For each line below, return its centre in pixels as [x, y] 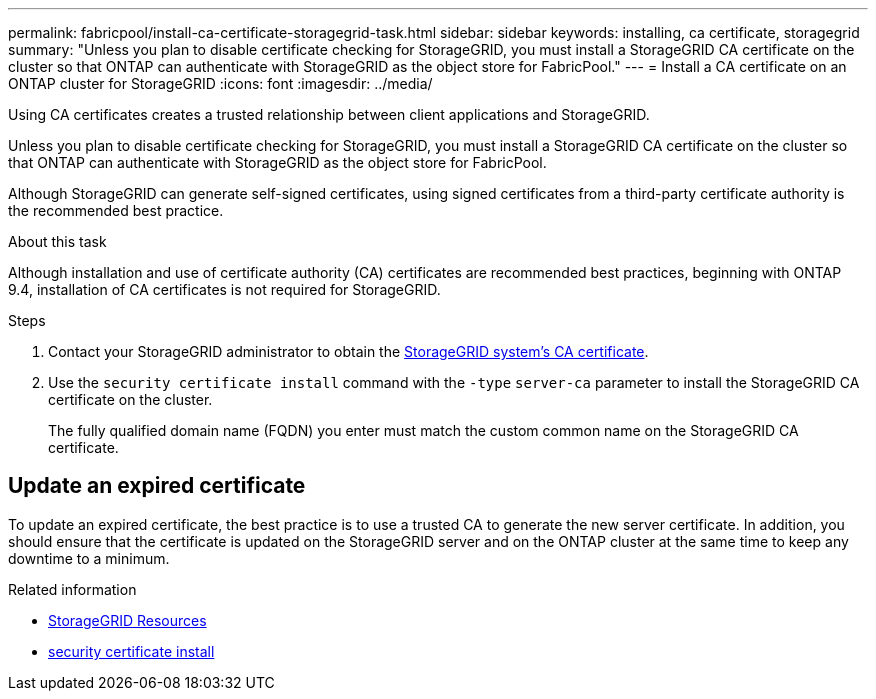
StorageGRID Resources [127, 620]
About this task [57, 241]
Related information [72, 589]
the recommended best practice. [116, 210]
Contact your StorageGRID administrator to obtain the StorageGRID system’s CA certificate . [348, 351]
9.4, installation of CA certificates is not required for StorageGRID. [224, 289]
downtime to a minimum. [89, 558]
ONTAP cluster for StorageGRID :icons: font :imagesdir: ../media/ [220, 83]
